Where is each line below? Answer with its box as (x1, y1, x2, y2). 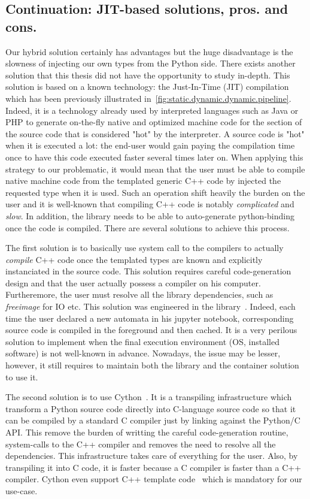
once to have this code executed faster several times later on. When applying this (5, 150, 303, 163)
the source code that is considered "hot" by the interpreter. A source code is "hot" (5, 127, 305, 140)
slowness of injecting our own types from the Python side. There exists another (5, 57, 296, 69)
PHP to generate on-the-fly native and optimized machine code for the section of (5, 116, 302, 128)
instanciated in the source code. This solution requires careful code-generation (5, 265, 291, 277)
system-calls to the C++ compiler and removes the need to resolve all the (5, 437, 276, 450)
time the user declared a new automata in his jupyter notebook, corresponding (5, 312, 294, 324)
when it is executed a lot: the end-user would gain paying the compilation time (5, 139, 295, 152)
